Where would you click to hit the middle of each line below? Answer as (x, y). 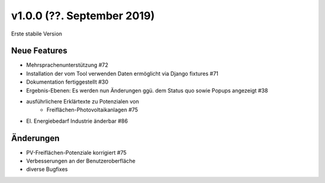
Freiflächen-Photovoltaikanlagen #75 (92, 110)
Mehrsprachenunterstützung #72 (67, 65)
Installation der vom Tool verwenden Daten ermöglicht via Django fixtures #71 (122, 73)
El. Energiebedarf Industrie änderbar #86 (77, 121)
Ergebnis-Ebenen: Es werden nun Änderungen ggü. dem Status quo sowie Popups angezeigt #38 (147, 90)
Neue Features (39, 51)
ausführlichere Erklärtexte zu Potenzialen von (83, 102)
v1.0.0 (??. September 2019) (83, 16)
